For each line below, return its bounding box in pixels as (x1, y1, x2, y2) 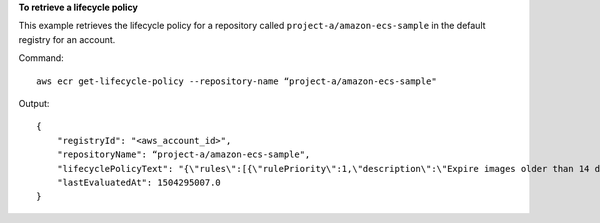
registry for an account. (18, 33, 116, 45)
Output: (18, 97, 50, 109)
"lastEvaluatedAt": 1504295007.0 (56, 176, 222, 188)
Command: (18, 52, 64, 64)
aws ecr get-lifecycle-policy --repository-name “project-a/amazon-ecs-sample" (36, 75, 437, 87)
